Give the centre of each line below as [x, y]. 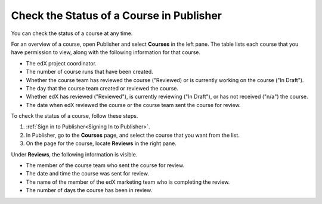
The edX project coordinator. [61, 63]
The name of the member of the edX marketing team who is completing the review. [128, 182]
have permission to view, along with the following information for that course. [106, 52]
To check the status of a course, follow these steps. [75, 116]
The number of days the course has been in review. [89, 190]
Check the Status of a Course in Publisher [117, 15]
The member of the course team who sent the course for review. [105, 165]
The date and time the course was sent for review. [87, 174]
